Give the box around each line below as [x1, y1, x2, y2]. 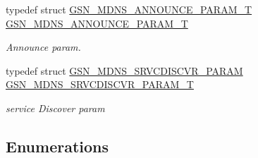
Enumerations [6, 135, 109, 157]
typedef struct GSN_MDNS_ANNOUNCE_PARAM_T [6, 2, 252, 16]
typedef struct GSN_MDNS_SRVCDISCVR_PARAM [6, 63, 243, 78]
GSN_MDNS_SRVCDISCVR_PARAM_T [6, 77, 194, 92]
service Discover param [6, 100, 105, 115]
